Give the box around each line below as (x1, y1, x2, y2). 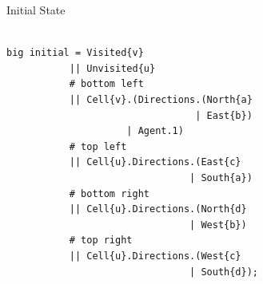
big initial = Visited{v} (6, 47, 144, 59)
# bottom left (69, 78, 144, 90)
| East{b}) (195, 109, 253, 121)
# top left (69, 140, 127, 152)
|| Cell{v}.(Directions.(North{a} (69, 93, 253, 105)
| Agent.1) (126, 125, 184, 137)
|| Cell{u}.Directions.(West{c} (69, 250, 241, 262)
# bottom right (69, 187, 149, 199)
